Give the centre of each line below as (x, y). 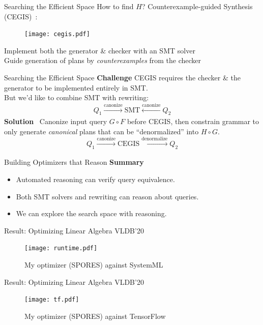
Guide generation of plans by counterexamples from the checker (103, 60)
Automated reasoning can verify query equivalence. (95, 179)
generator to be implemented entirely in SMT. (76, 87)
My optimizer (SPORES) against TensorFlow (95, 316)
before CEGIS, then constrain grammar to (193, 121)
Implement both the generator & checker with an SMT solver (100, 50)
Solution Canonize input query (56, 121)
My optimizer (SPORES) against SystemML (94, 264)
